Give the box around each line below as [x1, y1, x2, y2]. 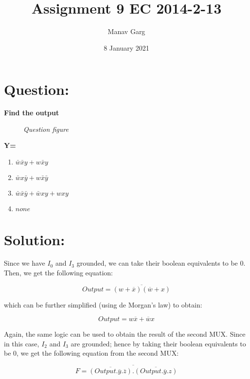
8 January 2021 [104, 42, 149, 53]
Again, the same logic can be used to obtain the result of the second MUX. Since [4, 329, 246, 339]
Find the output [4, 108, 59, 118]
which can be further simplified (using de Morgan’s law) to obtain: [4, 299, 202, 309]
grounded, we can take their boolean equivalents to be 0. [76, 258, 246, 268]
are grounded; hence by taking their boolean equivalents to [71, 338, 246, 348]
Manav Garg [107, 26, 145, 36]
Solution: [4, 230, 65, 250]
